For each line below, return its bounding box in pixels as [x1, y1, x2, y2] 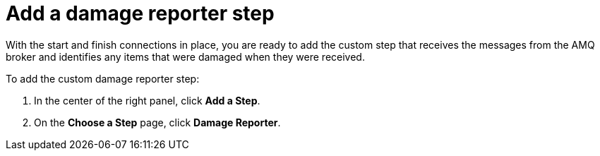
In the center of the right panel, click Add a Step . [34, 94, 260, 107]
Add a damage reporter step [6, 1, 275, 25]
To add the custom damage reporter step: [6, 72, 200, 85]
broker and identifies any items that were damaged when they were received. [6, 50, 365, 63]
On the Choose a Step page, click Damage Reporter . [34, 116, 281, 128]
